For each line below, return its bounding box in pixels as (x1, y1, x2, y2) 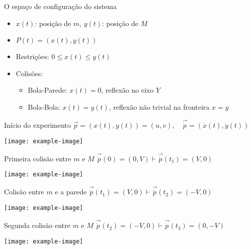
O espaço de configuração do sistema (4, 1, 117, 11)
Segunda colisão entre (4, 220, 70, 230)
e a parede (55, 186, 87, 197)
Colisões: (16, 68, 43, 78)
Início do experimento (4, 120, 71, 130)
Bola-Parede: (28, 85, 67, 95)
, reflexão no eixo (101, 85, 154, 95)
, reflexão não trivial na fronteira (109, 101, 210, 112)
